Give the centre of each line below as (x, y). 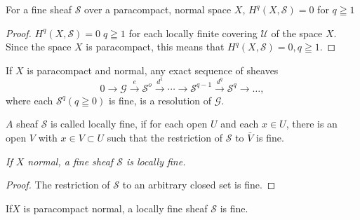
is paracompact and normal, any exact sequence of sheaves (153, 70)
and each (240, 124)
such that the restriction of (165, 137)
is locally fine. (156, 161)
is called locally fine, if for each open (129, 124)
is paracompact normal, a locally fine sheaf (115, 208)
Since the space (39, 47)
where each (29, 100)
